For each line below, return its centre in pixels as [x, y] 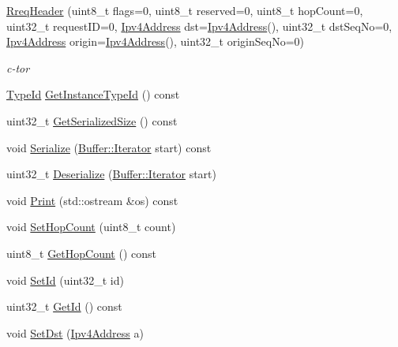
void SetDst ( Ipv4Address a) [75, 332]
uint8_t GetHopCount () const [81, 253]
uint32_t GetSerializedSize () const [92, 120]
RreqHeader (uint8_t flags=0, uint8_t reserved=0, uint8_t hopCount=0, [185, 10]
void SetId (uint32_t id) [65, 280]
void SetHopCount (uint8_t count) [91, 227]
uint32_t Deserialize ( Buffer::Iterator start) [111, 174]
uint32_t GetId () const [64, 306]
